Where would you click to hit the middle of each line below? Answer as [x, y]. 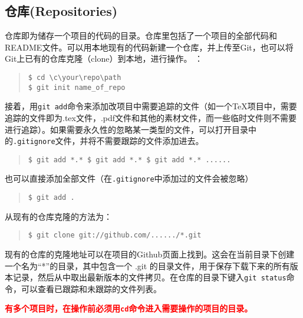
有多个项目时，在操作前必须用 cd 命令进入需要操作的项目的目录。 [129, 308]
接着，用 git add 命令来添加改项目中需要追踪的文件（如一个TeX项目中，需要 [151, 106]
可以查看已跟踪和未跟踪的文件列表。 [91, 288]
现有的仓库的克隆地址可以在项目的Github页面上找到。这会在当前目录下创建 [150, 254]
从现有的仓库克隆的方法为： [58, 216]
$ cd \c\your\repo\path [75, 77]
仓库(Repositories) [61, 11]
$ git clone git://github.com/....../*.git [115, 235]
